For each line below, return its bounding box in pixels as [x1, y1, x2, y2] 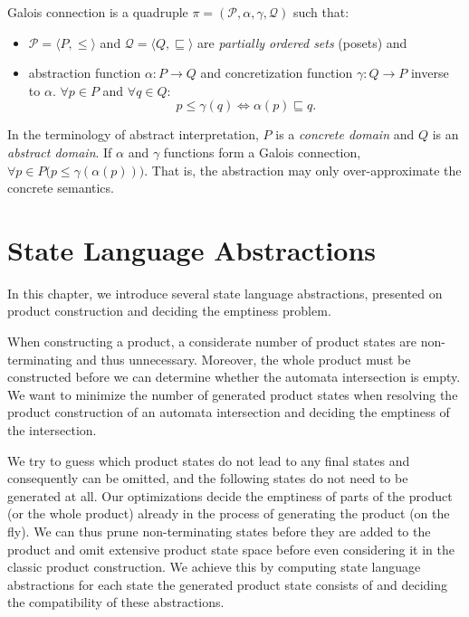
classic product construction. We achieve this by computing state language [7, 557, 421, 576]
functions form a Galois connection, [163, 142, 361, 161]
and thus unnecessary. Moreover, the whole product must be [76, 349, 411, 368]
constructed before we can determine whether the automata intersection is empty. [7, 367, 461, 386]
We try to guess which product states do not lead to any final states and [7, 451, 410, 470]
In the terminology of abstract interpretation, [7, 125, 259, 144]
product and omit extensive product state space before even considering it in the [7, 539, 455, 558]
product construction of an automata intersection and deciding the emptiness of [7, 403, 450, 422]
